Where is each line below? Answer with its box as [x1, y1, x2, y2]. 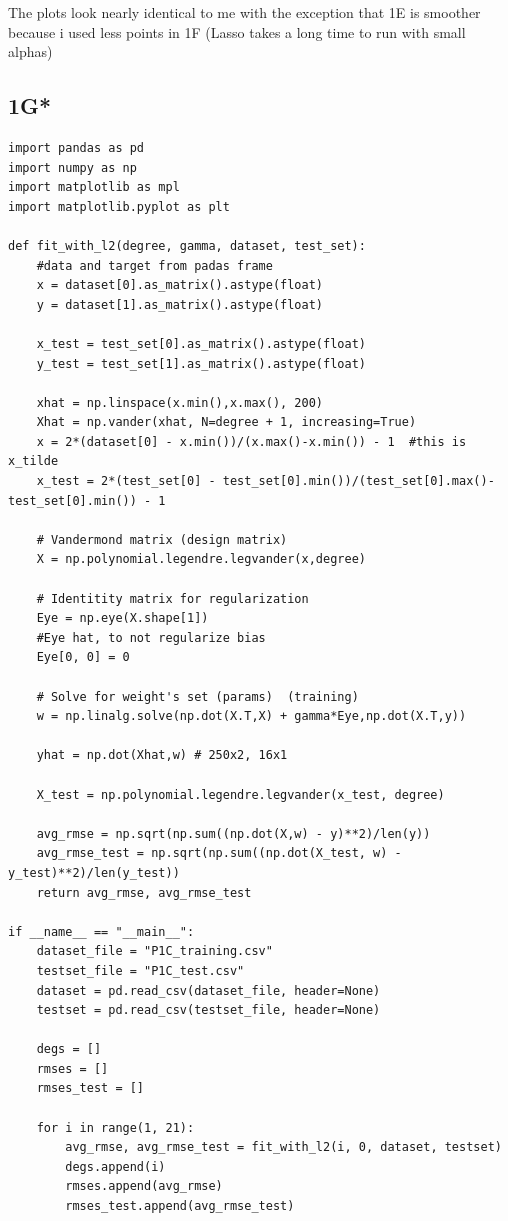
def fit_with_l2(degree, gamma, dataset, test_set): [8, 238, 366, 253]
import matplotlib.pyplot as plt [8, 199, 230, 214]
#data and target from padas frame [36, 258, 273, 273]
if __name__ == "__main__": [8, 924, 195, 939]
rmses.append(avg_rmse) [65, 1179, 223, 1194]
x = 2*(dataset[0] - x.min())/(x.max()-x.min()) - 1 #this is [36, 434, 467, 449]
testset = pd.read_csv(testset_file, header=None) [36, 1003, 381, 1018]
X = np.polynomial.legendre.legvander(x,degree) [36, 552, 366, 567]
